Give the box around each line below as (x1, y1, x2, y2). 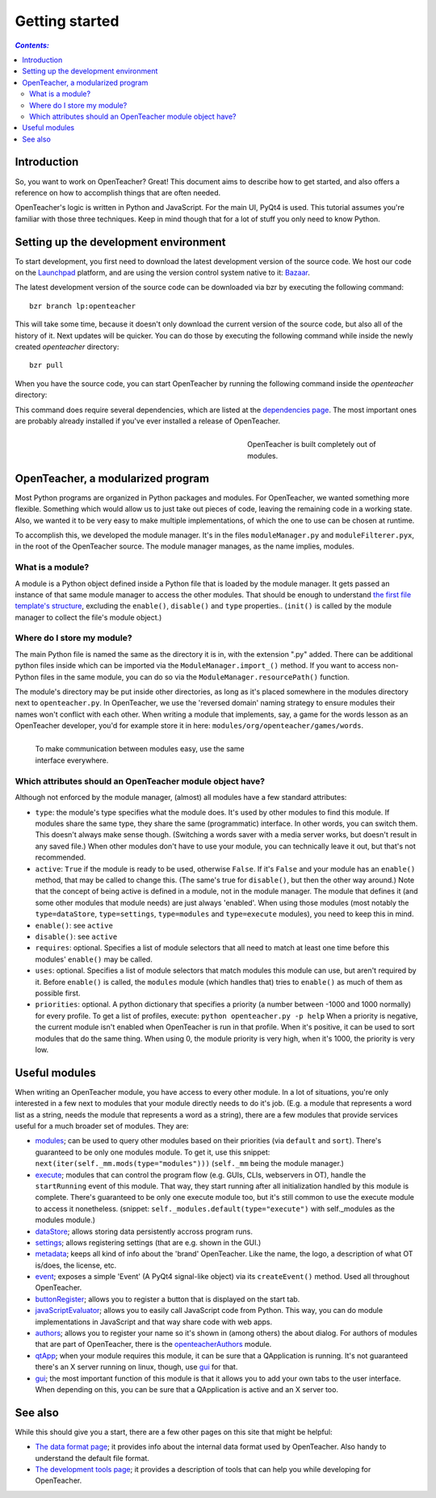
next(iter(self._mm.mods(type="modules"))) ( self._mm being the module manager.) (35, 1159, 345, 1168)
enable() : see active (35, 920, 113, 930)
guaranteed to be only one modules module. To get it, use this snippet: (35, 1147, 270, 1157)
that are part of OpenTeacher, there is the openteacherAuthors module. (35, 1340, 272, 1349)
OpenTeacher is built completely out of (247, 440, 376, 449)
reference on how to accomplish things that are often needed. (15, 187, 221, 197)
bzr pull (29, 360, 64, 370)
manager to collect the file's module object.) (15, 612, 162, 622)
